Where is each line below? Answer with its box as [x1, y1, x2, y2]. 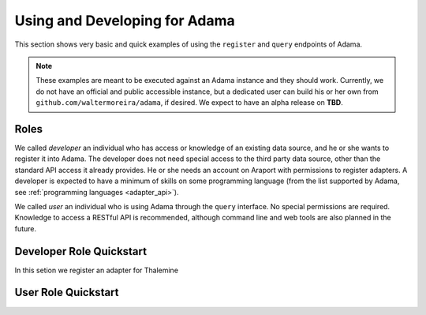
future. [14, 223, 37, 233]
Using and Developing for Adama [14, 12, 236, 29]
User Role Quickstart [14, 286, 119, 299]
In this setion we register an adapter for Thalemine [14, 265, 179, 275]
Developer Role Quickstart [14, 245, 148, 258]
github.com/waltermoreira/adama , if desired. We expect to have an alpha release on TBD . [35, 98, 343, 107]
